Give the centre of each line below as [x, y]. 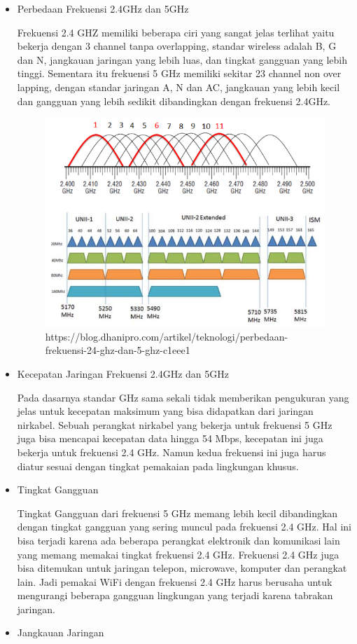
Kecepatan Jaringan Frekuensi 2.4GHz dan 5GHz [123, 373]
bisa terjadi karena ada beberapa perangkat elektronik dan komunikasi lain [178, 540]
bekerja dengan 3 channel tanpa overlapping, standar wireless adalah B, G [177, 46]
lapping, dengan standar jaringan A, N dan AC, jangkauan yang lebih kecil [178, 87]
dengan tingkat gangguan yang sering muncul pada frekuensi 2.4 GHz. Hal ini [184, 527]
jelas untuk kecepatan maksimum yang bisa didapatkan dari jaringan [165, 411]
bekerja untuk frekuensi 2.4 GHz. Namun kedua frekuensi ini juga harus [171, 452]
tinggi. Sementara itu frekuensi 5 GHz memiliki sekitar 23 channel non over [179, 73]
